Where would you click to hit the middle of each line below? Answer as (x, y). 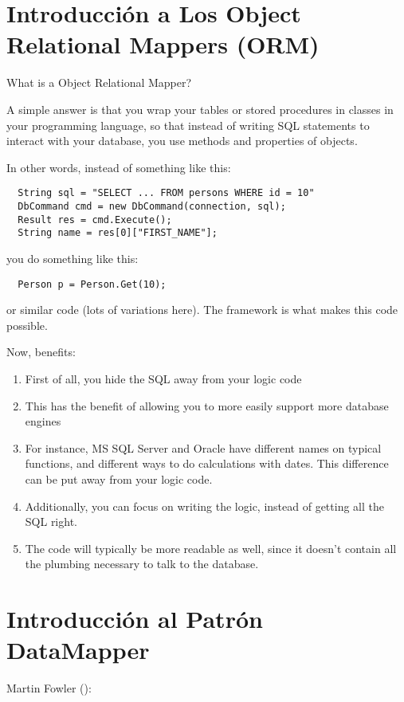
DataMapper (78, 650)
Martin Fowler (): (49, 688)
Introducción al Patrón (135, 619)
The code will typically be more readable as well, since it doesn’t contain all (211, 548)
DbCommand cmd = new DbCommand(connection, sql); (152, 206)
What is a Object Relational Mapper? (99, 82)
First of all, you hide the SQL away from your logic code (163, 378)
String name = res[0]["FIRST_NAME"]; (118, 233)
